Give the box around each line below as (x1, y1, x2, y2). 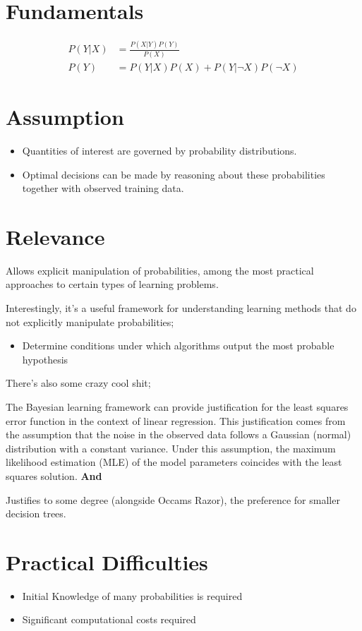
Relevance (6, 222, 105, 251)
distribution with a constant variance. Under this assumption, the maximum (6, 440, 336, 455)
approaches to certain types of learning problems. (6, 277, 219, 292)
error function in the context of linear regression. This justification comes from (6, 413, 346, 428)
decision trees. (6, 506, 66, 521)
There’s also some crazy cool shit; (6, 375, 151, 390)
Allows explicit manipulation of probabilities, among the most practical (6, 263, 314, 277)
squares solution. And (6, 468, 102, 483)
